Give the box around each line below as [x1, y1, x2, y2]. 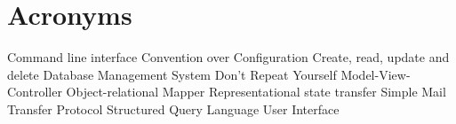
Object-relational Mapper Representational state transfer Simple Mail [66, 82, 446, 101]
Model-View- [340, 65, 411, 83]
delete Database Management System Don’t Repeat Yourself [7, 65, 337, 83]
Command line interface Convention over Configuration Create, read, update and [7, 48, 450, 66]
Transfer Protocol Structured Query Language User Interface [7, 99, 340, 118]
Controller [7, 82, 62, 101]
